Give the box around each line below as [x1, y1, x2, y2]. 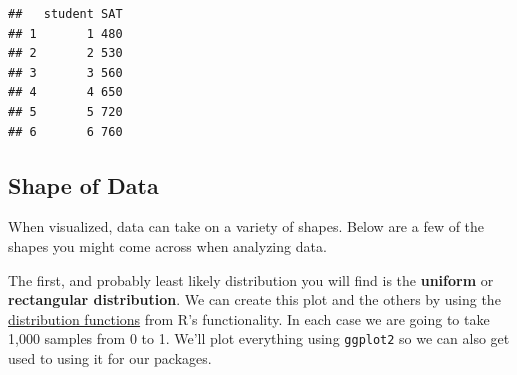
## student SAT [8, 7, 123, 21]
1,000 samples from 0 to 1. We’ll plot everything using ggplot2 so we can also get [8, 328, 510, 349]
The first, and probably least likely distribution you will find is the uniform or [8, 269, 494, 290]
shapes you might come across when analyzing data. [8, 235, 327, 256]
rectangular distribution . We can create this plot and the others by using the [8, 289, 501, 310]
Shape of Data [8, 169, 159, 200]
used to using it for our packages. [8, 347, 212, 368]
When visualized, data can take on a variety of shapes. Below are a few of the [8, 216, 485, 237]
